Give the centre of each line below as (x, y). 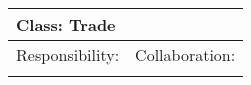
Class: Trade (66, 24)
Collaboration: (185, 54)
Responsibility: (68, 54)
